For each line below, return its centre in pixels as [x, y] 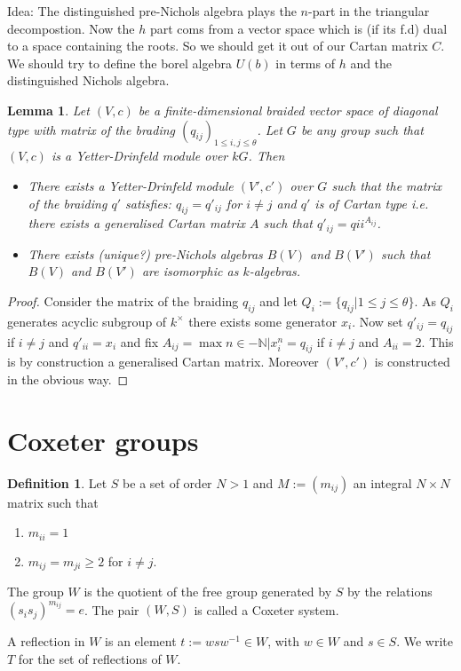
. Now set [378, 321]
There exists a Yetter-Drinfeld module [131, 185]
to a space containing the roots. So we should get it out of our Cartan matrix [218, 46]
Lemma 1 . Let [48, 110]
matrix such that [53, 502]
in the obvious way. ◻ [68, 379]
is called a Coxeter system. [266, 609]
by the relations [389, 592]
